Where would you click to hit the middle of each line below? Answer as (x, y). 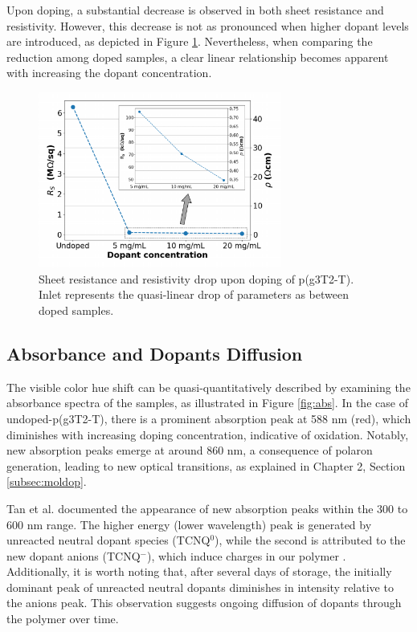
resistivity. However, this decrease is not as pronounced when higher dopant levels (208, 25)
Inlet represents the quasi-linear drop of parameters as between (194, 294)
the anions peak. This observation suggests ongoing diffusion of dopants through (204, 603)
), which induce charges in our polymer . (246, 555)
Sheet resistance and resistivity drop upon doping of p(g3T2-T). (196, 278)
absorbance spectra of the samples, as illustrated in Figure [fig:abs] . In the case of (207, 403)
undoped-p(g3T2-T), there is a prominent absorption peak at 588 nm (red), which (209, 418)
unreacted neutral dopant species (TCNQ (108, 540)
